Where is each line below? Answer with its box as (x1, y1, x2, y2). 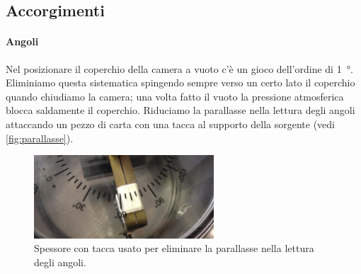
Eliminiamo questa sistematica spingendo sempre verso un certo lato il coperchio (6, 75, 355, 90)
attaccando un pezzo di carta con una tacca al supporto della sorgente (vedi (6, 116, 335, 131)
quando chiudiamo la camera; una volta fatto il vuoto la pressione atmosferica (6, 89, 344, 103)
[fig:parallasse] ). (6, 130, 74, 145)
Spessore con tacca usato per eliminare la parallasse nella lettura (34, 241, 314, 256)
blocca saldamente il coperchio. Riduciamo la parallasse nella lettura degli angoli (6, 103, 355, 118)
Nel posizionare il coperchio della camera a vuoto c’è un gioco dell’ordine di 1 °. (6, 61, 353, 76)
